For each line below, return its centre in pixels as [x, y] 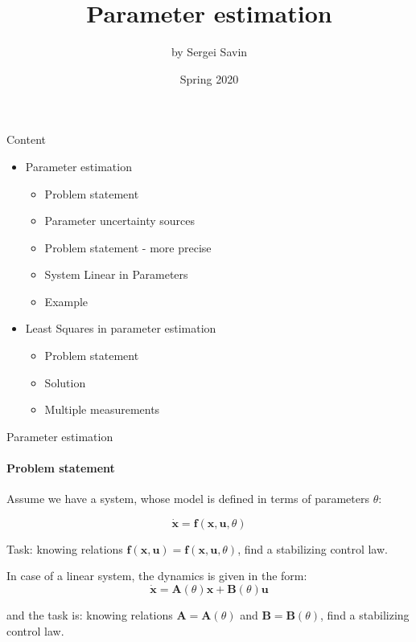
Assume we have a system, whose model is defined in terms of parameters [188, 499]
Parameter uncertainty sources [119, 221]
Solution [65, 382]
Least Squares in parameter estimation [121, 328]
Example [66, 301]
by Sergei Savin [209, 52]
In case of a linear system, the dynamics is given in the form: [157, 576]
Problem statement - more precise [128, 247]
